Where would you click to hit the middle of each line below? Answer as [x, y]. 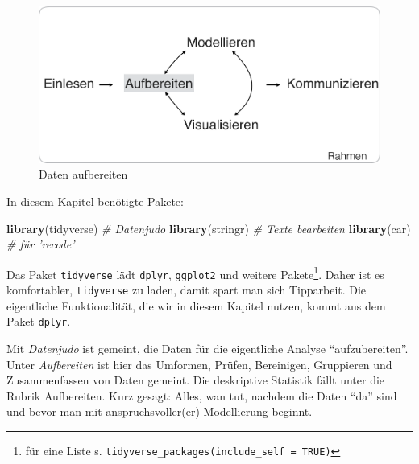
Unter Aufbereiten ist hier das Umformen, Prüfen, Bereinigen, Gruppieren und [199, 364]
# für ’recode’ [41, 244]
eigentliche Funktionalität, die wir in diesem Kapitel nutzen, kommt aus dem [196, 305]
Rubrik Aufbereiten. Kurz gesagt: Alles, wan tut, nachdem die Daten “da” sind [202, 395]
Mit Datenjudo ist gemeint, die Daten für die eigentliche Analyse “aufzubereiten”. [207, 348]
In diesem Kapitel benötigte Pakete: [95, 201]
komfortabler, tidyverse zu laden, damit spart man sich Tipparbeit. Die [187, 290]
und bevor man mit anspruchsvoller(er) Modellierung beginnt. [160, 411]
